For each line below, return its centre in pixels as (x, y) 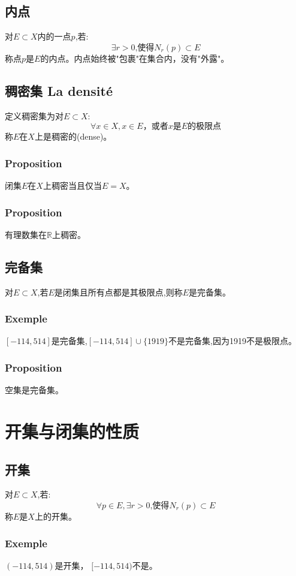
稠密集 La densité (59, 90)
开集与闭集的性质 (72, 431)
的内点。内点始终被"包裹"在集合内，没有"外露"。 (135, 58)
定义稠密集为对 (34, 115)
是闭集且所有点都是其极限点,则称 (118, 292)
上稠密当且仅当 (72, 185)
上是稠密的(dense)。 (73, 136)
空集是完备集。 (34, 390)
